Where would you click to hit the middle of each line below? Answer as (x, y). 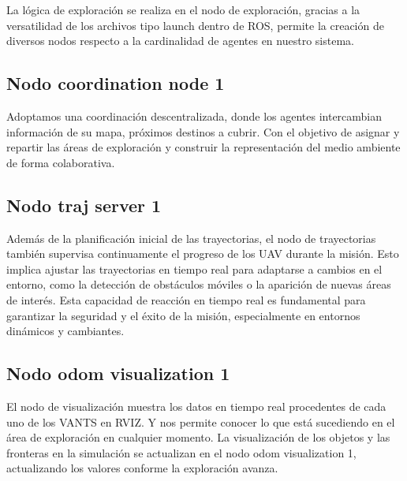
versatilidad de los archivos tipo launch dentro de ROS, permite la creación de (195, 25)
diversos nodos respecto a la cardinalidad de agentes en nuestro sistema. (180, 41)
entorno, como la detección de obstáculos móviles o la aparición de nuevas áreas (199, 284)
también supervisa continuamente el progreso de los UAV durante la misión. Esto (203, 254)
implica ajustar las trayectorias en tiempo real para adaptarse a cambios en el (194, 268)
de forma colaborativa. (61, 162)
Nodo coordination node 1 (116, 83)
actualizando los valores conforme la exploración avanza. (142, 468)
